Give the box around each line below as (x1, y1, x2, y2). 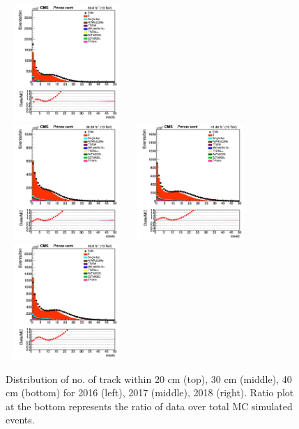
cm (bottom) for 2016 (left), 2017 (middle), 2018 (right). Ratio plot (6, 385, 294, 400)
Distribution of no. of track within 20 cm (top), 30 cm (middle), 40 (6, 371, 292, 386)
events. (6, 412, 35, 427)
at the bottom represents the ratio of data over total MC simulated (6, 398, 293, 413)
